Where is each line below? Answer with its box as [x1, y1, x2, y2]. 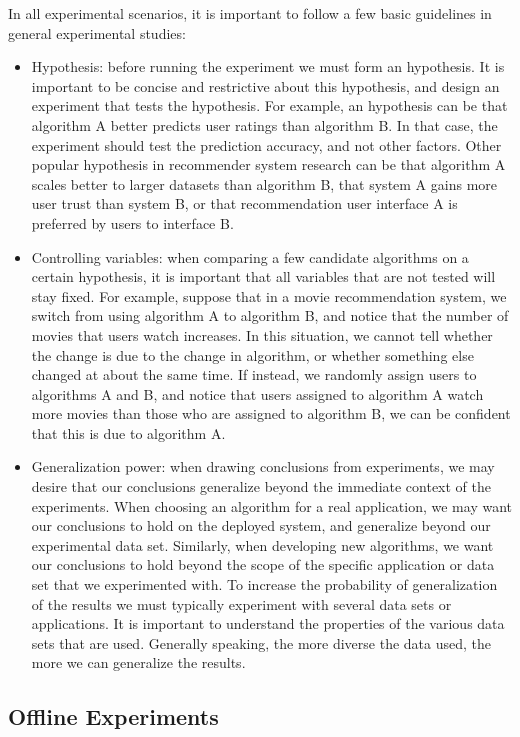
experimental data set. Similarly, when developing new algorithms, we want [31, 534, 494, 555]
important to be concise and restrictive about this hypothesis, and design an [31, 75, 500, 96]
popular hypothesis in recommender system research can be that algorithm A [31, 154, 506, 175]
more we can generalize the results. [31, 652, 246, 673]
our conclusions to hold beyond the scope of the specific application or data [31, 554, 495, 575]
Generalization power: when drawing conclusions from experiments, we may [31, 456, 495, 477]
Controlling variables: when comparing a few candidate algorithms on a [31, 246, 469, 267]
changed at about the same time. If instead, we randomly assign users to [31, 364, 477, 385]
